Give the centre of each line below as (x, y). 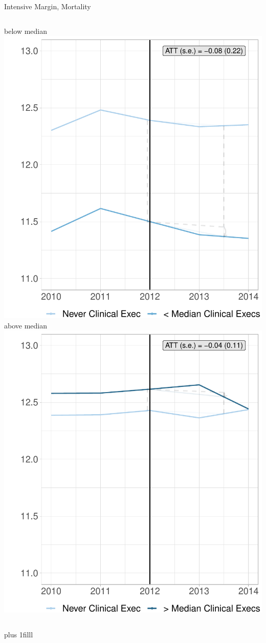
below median (26, 31)
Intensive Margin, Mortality (48, 6)
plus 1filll (19, 634)
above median (26, 325)
